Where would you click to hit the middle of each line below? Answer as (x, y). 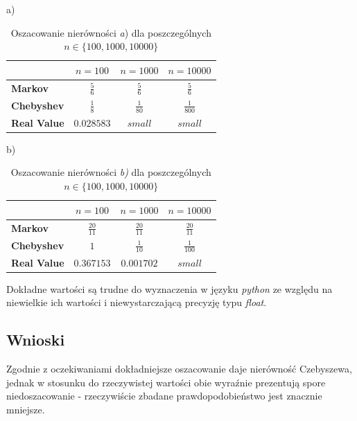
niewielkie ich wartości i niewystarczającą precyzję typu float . (137, 302)
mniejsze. (26, 409)
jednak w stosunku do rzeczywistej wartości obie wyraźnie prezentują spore (166, 382)
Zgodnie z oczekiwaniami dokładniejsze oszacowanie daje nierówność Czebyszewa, (179, 369)
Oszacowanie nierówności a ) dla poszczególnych (111, 32)
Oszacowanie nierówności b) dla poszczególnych (111, 172)
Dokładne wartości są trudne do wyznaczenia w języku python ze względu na (169, 288)
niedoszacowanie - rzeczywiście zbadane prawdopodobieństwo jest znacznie (164, 396)
